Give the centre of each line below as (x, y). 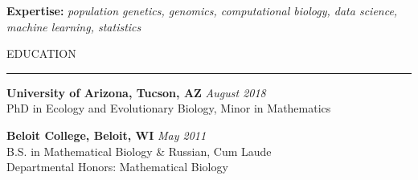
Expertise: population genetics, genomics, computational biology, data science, (202, 10)
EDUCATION (41, 53)
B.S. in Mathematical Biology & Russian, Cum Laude (139, 151)
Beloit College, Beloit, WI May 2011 (107, 135)
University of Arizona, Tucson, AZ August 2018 (136, 92)
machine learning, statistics (74, 26)
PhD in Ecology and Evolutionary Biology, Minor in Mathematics (169, 108)
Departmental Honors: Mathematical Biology (117, 167)
